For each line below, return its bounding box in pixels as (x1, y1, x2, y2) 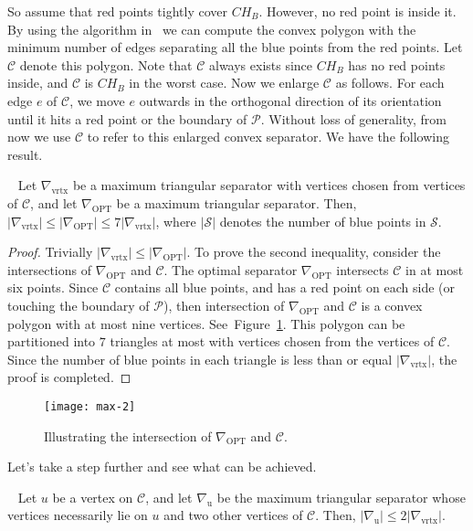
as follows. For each (335, 73, 445, 92)
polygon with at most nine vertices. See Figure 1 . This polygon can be (7, 313, 405, 333)
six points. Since (7, 278, 99, 297)
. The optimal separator (163, 260, 298, 279)
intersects (336, 260, 389, 279)
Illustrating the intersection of (44, 426, 212, 445)
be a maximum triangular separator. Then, (116, 193, 357, 212)
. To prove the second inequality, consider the (186, 242, 441, 261)
